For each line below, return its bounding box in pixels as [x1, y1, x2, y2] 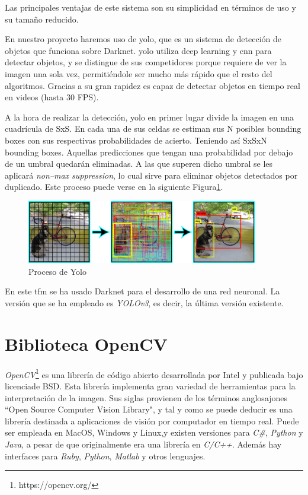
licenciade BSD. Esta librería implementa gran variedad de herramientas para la [5, 379, 296, 392]
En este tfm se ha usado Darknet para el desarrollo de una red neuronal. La [5, 285, 280, 297]
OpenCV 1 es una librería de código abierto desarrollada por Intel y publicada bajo [5, 366, 303, 380]
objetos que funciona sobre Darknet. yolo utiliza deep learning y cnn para [5, 44, 272, 56]
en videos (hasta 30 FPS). [5, 91, 99, 103]
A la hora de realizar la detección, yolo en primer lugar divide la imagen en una [5, 110, 294, 123]
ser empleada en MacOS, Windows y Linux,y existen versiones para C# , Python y [5, 426, 303, 439]
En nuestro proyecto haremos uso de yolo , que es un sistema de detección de [5, 33, 282, 45]
